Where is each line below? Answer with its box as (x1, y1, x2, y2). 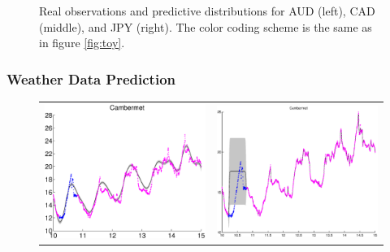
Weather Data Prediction (6, 68, 176, 89)
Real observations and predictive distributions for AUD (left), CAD (39, 2, 375, 19)
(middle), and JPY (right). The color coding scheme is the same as (39, 18, 372, 35)
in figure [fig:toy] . (39, 34, 125, 51)
